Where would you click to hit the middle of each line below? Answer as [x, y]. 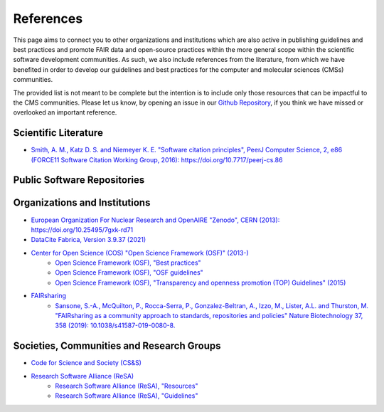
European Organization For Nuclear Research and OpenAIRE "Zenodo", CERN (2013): [155, 220]
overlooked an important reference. [65, 112]
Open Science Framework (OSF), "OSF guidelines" [129, 273]
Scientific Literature [58, 133]
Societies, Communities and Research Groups [117, 346]
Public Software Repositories [79, 180]
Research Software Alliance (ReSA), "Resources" [127, 386]
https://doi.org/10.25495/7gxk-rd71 [82, 229]
